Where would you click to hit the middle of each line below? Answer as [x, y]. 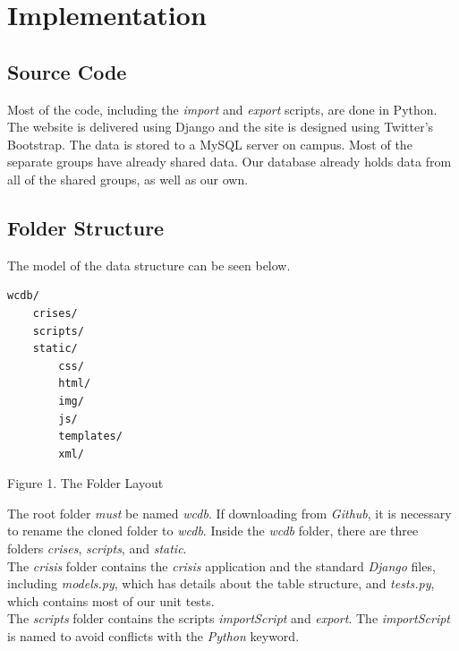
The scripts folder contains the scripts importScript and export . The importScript [229, 618]
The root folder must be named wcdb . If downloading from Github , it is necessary [229, 513]
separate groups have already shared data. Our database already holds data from [229, 162]
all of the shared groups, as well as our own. [128, 179]
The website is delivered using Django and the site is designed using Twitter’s [221, 127]
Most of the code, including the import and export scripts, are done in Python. [222, 109]
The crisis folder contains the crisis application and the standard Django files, [221, 565]
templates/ [90, 437]
